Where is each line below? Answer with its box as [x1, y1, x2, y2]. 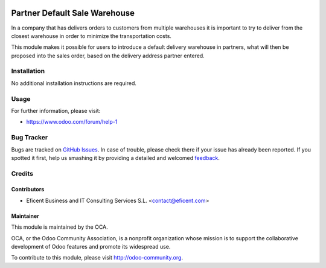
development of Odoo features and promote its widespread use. [11, 243, 171, 250]
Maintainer [11, 212, 39, 220]
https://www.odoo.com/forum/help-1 [26, 118, 118, 126]
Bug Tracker [11, 133, 48, 142]
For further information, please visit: [11, 107, 101, 114]
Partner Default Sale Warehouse [11, 8, 135, 18]
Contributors [11, 186, 45, 193]
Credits [11, 169, 33, 177]
